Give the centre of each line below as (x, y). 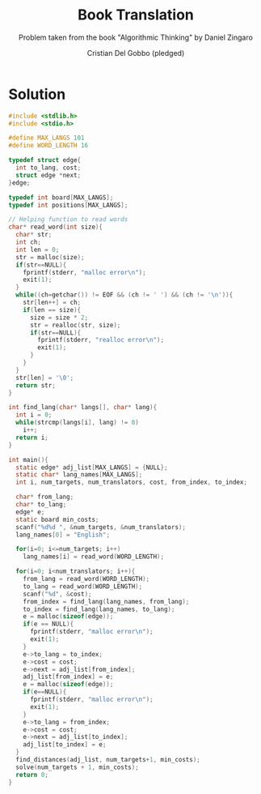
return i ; (32, 438)
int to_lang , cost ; (48, 168)
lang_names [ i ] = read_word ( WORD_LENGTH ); (93, 557)
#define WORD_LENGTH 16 (48, 146)
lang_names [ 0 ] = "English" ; (63, 535)
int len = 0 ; (38, 250)
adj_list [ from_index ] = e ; (68, 677)
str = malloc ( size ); (50, 257)
